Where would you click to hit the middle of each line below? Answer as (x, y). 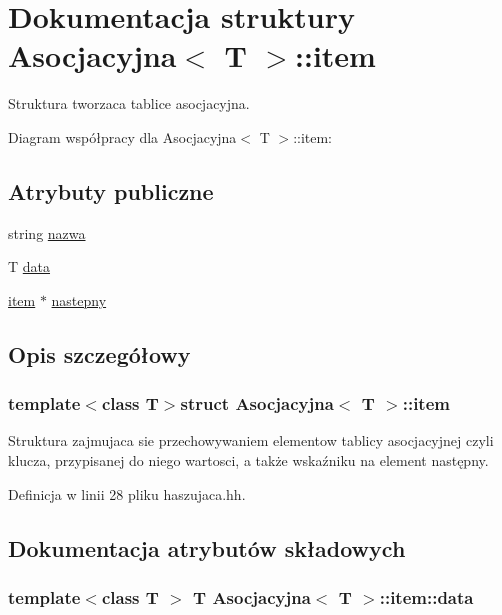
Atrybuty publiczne (111, 190)
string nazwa (47, 232)
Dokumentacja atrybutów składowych (207, 547)
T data (29, 266)
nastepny (79, 299)
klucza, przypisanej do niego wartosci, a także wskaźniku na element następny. (248, 460)
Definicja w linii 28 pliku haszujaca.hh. (127, 493)
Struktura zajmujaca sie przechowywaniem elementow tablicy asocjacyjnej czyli (251, 440)
